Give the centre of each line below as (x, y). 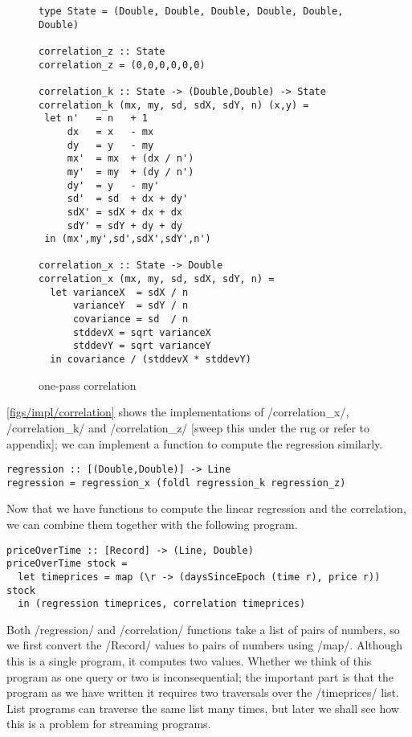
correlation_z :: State (102, 51)
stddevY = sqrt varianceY (142, 346)
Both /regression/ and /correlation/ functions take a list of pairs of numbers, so (203, 629)
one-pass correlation (88, 385)
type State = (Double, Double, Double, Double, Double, (191, 11)
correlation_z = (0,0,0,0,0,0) (122, 65)
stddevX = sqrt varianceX (142, 332)
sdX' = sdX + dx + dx (124, 212)
